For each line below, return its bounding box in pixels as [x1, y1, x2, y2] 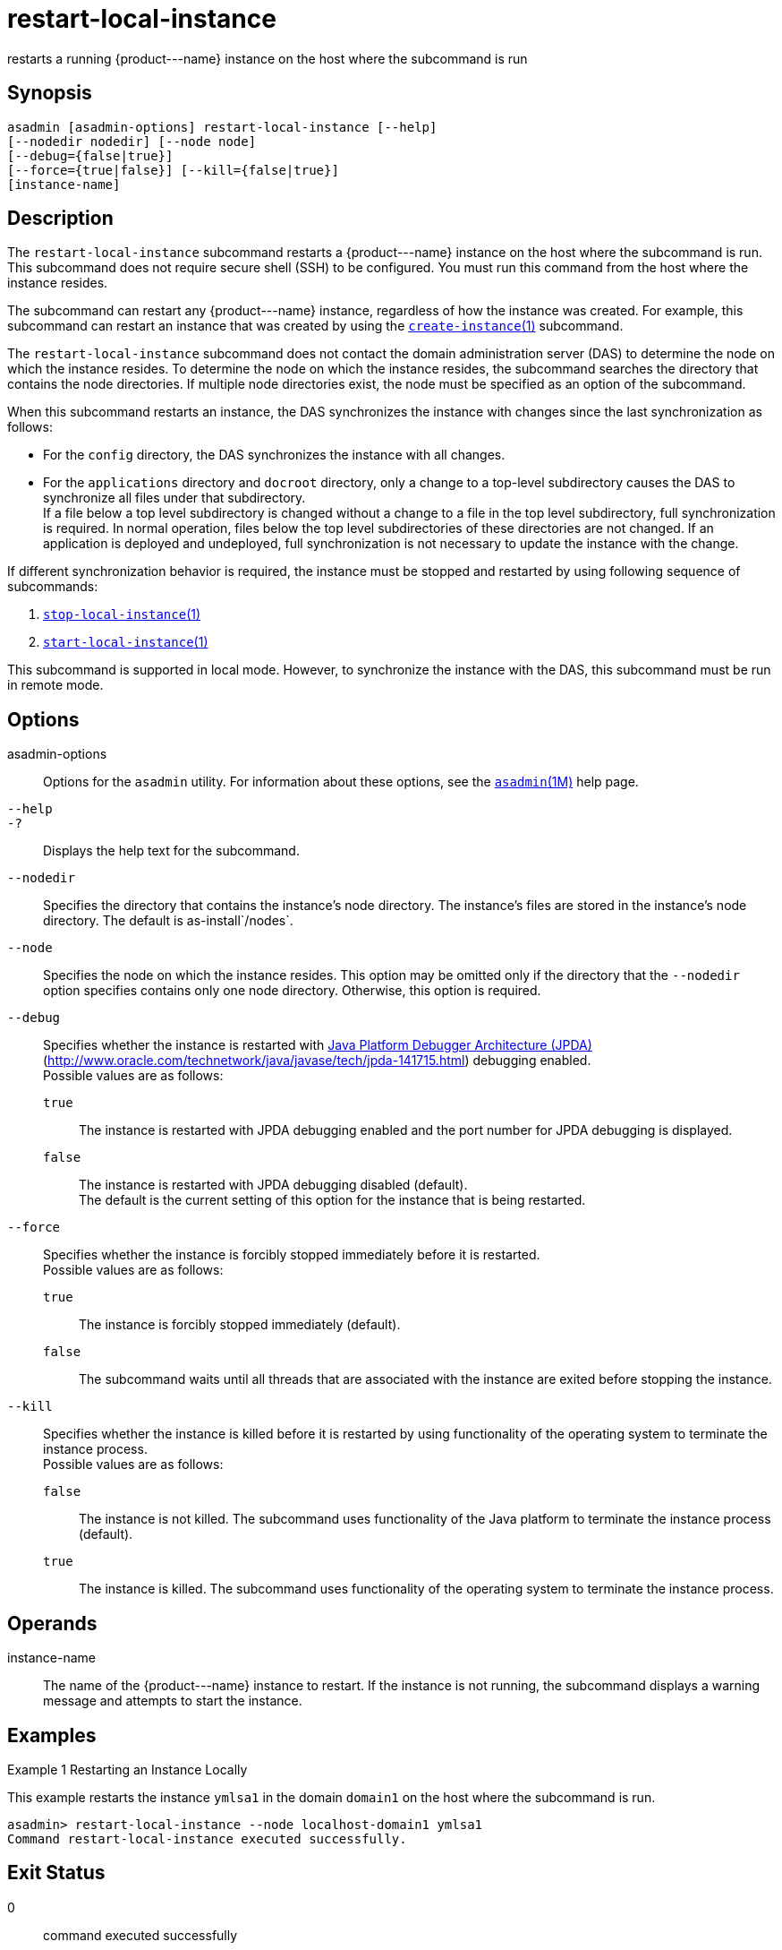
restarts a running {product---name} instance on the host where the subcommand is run [7, 50, 528, 66]
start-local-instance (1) [43, 634, 208, 650]
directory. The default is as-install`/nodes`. [43, 913, 293, 929]
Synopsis [7, 82, 92, 105]
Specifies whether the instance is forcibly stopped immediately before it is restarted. [43, 1247, 540, 1263]
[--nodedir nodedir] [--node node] [7, 133, 257, 149]
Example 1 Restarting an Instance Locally [7, 1761, 248, 1777]
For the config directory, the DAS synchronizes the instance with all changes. [43, 447, 506, 463]
